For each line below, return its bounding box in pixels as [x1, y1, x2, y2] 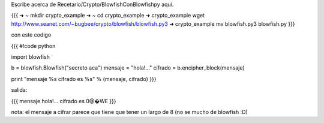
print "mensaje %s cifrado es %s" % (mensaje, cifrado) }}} [11, 75, 157, 82]
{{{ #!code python [11, 42, 56, 49]
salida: [11, 86, 28, 94]
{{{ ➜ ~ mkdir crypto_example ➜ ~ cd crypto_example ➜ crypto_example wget [11, 12, 205, 19]
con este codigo [11, 31, 52, 38]
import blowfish [11, 53, 50, 60]
